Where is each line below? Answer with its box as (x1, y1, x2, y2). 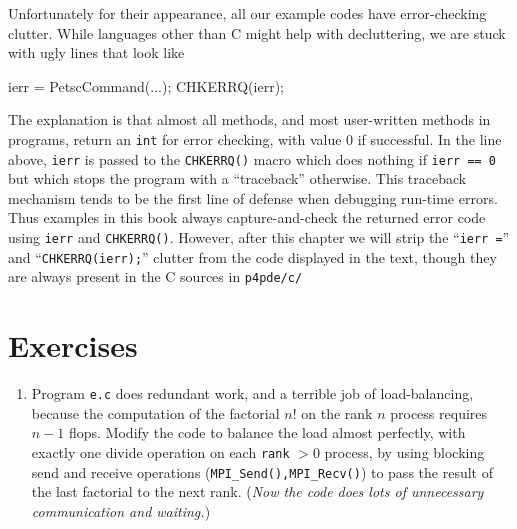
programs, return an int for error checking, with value (8, 128, 342, 149)
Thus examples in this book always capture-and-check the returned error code (8, 207, 486, 228)
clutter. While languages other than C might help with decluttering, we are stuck (8, 22, 506, 43)
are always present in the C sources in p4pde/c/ (8, 266, 303, 287)
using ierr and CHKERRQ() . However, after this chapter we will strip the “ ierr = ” (8, 227, 510, 248)
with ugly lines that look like (8, 42, 185, 63)
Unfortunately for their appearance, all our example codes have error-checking (8, 3, 487, 23)
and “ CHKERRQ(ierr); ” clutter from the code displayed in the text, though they (8, 246, 497, 267)
